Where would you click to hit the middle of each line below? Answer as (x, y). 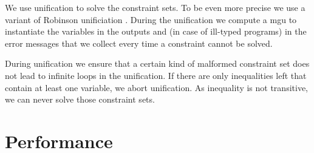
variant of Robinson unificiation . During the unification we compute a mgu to (151, 19)
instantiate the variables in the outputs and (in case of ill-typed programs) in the (156, 31)
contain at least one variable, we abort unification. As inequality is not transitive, (156, 87)
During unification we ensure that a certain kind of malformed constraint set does (157, 63)
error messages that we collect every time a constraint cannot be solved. (139, 43)
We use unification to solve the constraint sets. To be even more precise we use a (155, 7)
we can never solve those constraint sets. (80, 99)
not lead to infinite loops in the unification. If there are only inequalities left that (156, 75)
